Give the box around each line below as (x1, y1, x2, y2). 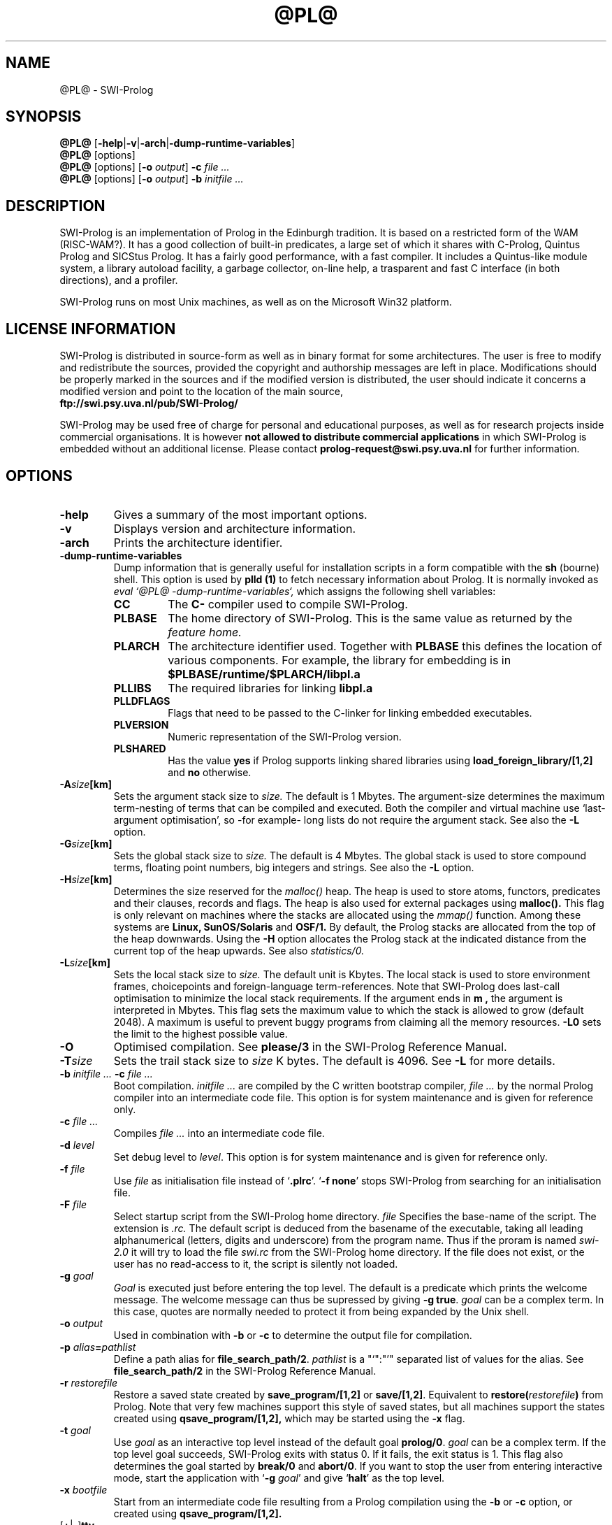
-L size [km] (59, 956, 110, 968)
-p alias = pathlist (59, 1340, 136, 1353)
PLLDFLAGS (113, 694, 170, 707)
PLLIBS (113, 680, 152, 695)
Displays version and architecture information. (113, 521, 356, 536)
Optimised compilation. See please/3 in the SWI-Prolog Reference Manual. (113, 1039, 507, 1054)
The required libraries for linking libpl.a (168, 680, 373, 695)
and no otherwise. (168, 766, 252, 778)
